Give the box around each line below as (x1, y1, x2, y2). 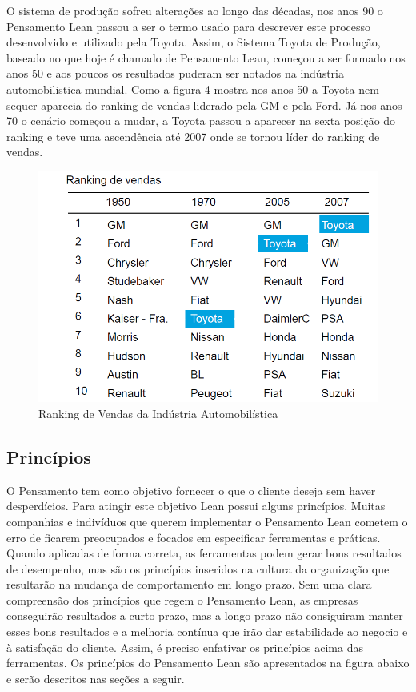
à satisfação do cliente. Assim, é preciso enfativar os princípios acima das (6, 638, 363, 655)
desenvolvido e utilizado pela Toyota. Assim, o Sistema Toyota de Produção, (6, 34, 381, 50)
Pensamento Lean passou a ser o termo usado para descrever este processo (6, 18, 371, 34)
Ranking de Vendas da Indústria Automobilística (38, 404, 278, 421)
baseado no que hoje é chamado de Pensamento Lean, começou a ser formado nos (6, 49, 406, 66)
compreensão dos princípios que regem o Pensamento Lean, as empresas (6, 591, 358, 608)
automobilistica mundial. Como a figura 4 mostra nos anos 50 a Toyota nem (6, 80, 379, 97)
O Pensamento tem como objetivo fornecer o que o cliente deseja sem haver (6, 481, 376, 498)
